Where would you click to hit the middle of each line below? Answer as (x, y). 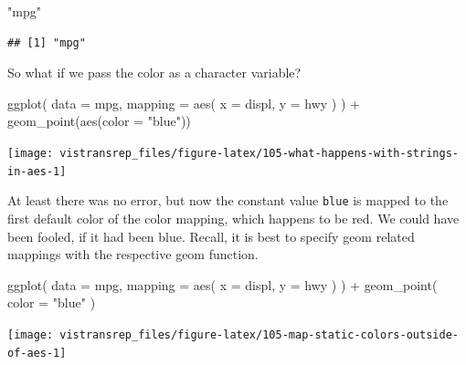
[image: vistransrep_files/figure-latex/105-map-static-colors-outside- (233, 334)
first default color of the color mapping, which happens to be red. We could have (233, 218)
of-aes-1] (37, 353)
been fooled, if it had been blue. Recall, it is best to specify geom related (211, 236)
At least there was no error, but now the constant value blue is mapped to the (228, 200)
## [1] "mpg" (47, 42)
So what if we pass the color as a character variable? (154, 73)
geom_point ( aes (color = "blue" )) (99, 121)
